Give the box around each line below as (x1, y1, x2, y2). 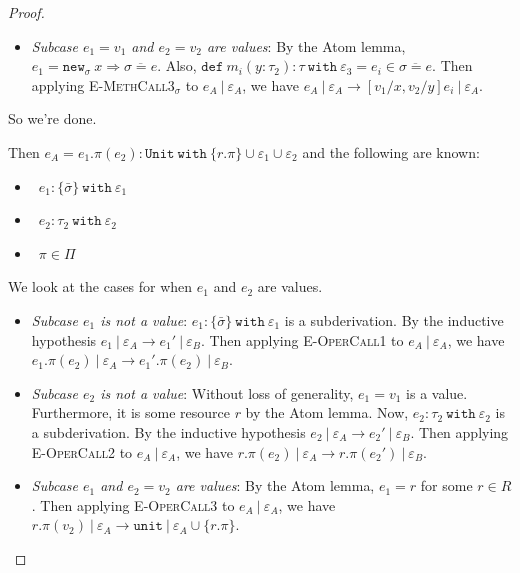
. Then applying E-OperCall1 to (200, 329, 404, 350)
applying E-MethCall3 (31, 74, 175, 95)
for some (420, 475, 473, 496)
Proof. (8, 2, 45, 22)
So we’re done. (8, 108, 97, 129)
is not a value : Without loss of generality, (100, 382, 354, 403)
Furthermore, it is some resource (31, 402, 230, 423)
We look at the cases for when (8, 276, 193, 297)
